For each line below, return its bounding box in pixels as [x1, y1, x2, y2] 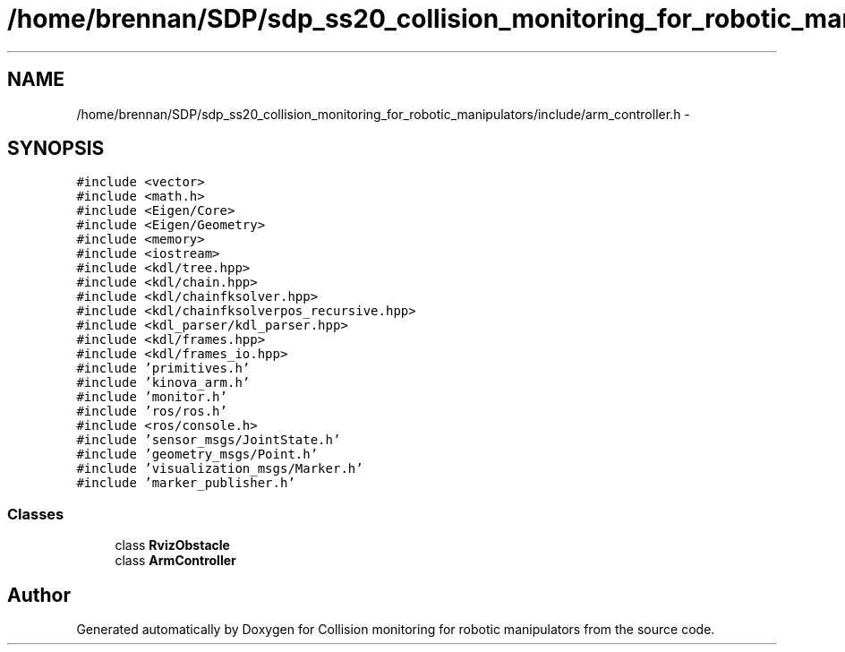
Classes [7, 504, 64, 523]
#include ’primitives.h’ [76, 361, 251, 376]
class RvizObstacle [115, 537, 230, 553]
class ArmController [115, 553, 236, 569]
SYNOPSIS [7, 137, 105, 160]
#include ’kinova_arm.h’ [76, 375, 251, 390]
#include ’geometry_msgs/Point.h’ [76, 447, 319, 462]
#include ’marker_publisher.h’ [76, 476, 295, 491]
